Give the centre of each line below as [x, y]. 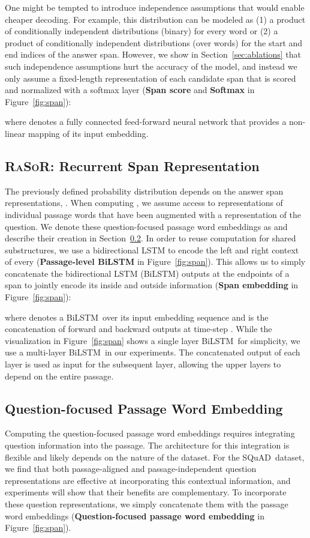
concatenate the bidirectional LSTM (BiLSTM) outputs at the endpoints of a [147, 273]
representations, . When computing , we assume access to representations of [144, 203]
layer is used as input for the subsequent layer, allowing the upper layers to [143, 364]
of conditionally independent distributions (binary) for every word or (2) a [142, 31]
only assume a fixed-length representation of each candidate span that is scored [151, 78]
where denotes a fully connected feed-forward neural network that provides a [146, 122]
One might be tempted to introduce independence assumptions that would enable [155, 7]
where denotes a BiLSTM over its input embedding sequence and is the [137, 317]
